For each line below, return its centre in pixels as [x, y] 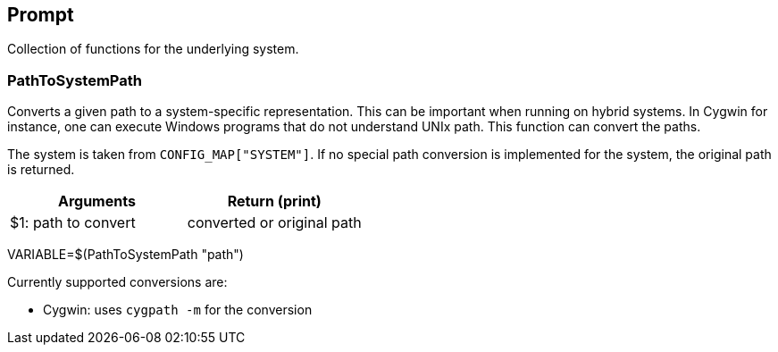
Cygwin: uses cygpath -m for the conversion [178, 310]
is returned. [41, 170]
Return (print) [274, 201]
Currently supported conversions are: [117, 282]
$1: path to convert [73, 223]
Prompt [41, 15]
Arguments [96, 201]
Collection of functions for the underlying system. [153, 49]
